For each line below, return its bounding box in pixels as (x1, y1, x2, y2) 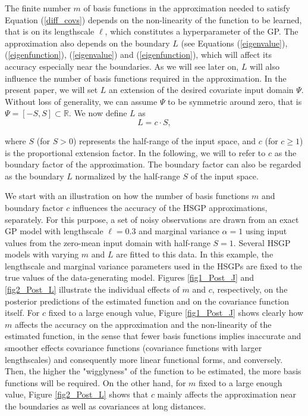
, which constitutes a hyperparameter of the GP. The (105, 25, 298, 38)
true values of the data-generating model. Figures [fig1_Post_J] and (5, 271, 254, 284)
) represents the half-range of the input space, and (73, 134, 256, 147)
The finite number (5, 2, 71, 14)
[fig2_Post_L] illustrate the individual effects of (5, 283, 180, 296)
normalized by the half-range (75, 169, 180, 182)
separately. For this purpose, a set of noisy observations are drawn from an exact (5, 213, 299, 225)
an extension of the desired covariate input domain (109, 83, 294, 96)
